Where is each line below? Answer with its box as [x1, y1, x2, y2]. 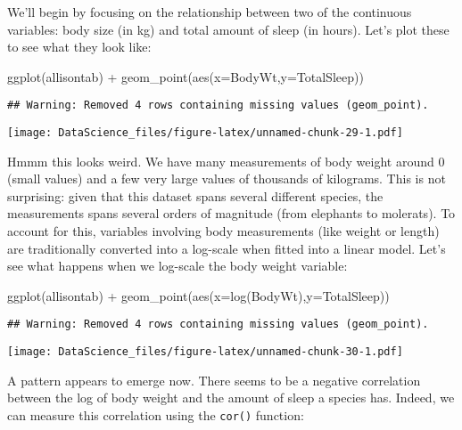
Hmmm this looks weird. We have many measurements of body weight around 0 [7, 151, 445, 170]
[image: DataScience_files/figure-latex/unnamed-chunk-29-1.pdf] [7, 126, 403, 140]
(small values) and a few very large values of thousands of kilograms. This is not [7, 169, 446, 188]
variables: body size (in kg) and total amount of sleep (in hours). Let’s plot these [7, 20, 450, 38]
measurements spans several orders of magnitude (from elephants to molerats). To [7, 204, 456, 223]
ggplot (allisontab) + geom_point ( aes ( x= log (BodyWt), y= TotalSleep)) [7, 286, 390, 304]
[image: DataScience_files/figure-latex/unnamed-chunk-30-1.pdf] [7, 345, 403, 359]
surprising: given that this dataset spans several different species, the [7, 186, 384, 205]
